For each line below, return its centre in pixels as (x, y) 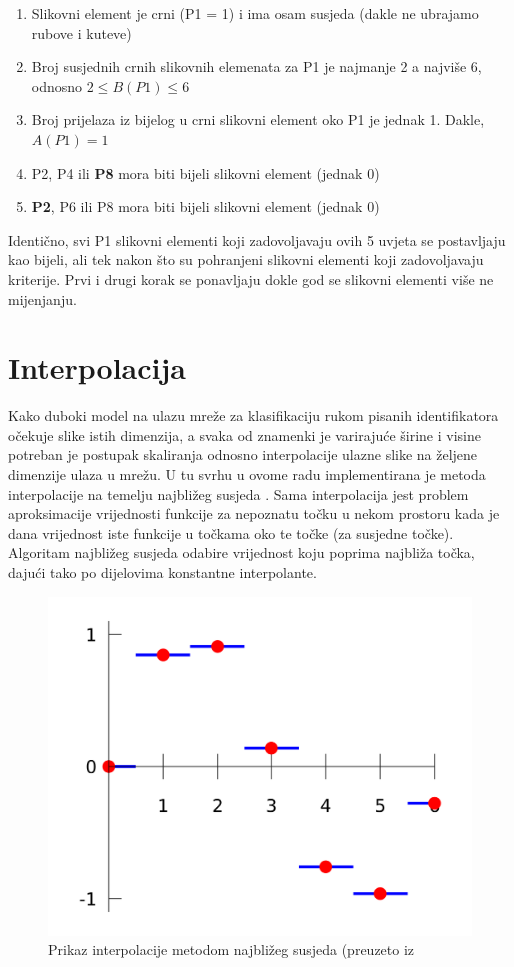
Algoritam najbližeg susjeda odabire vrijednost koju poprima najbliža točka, (241, 552)
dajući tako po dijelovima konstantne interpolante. (162, 572)
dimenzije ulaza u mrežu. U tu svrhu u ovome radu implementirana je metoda (247, 474)
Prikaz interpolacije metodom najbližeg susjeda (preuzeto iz (231, 949)
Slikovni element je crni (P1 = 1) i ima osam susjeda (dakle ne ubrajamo (255, 13)
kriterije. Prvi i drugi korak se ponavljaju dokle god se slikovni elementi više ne (251, 278)
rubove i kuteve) (81, 32)
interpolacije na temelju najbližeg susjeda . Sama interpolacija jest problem (238, 493)
